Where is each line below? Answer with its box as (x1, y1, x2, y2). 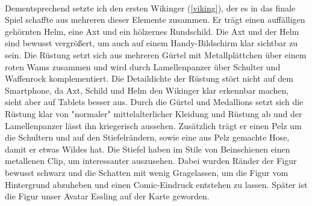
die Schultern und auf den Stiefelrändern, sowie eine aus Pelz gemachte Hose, (5, 131, 290, 144)
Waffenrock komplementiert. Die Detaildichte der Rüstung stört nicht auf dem (5, 72, 293, 85)
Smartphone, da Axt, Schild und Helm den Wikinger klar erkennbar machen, (5, 83, 289, 96)
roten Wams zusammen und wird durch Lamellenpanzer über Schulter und (5, 60, 281, 73)
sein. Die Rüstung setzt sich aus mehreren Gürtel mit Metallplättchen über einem (5, 48, 307, 61)
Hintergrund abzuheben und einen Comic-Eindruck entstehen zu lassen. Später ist (5, 178, 308, 190)
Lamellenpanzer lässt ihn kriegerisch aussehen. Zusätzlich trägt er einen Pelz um (5, 119, 302, 132)
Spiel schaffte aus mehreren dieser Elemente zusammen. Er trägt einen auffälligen (5, 13, 305, 26)
